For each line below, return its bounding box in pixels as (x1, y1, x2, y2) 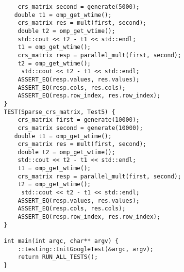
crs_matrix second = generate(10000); (17, 124, 143, 131)
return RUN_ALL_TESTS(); (17, 254, 98, 261)
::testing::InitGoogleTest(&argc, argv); (17, 245, 153, 253)
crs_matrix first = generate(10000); (17, 116, 140, 124)
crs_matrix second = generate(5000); (17, 3, 140, 10)
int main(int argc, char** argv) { (4, 238, 119, 245)
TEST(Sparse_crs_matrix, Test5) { (4, 108, 116, 115)
